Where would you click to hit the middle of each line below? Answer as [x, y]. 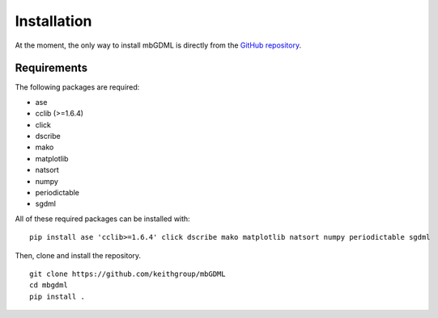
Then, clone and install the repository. [78, 255]
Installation [53, 21]
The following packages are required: [77, 87]
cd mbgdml [49, 285]
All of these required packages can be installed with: [102, 219]
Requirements [51, 68]
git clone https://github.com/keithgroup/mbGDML [128, 274]
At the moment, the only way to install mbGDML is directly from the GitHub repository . [158, 45]
